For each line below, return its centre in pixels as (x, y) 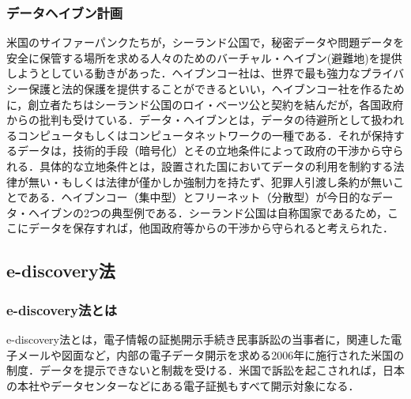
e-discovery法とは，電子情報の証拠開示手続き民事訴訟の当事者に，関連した (199, 339)
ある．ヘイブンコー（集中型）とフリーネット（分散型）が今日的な (200, 197)
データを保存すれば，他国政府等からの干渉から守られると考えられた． (211, 228)
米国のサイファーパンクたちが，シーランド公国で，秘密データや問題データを (205, 42)
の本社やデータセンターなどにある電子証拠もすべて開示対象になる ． (183, 385)
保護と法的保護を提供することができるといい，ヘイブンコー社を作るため (216, 88)
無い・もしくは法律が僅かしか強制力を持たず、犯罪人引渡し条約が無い (211, 181)
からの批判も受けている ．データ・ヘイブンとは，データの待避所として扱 (194, 120)
